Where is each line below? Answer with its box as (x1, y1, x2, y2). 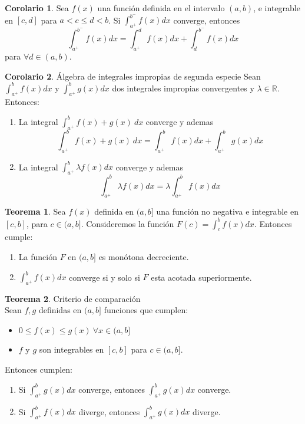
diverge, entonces (78, 405, 140, 417)
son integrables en (39, 343, 104, 356)
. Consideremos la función (81, 217, 174, 229)
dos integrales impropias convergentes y (112, 81, 254, 94)
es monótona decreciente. (98, 250, 189, 262)
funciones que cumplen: (104, 304, 188, 316)
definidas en (38, 304, 82, 316)
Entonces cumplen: (5, 363, 72, 375)
